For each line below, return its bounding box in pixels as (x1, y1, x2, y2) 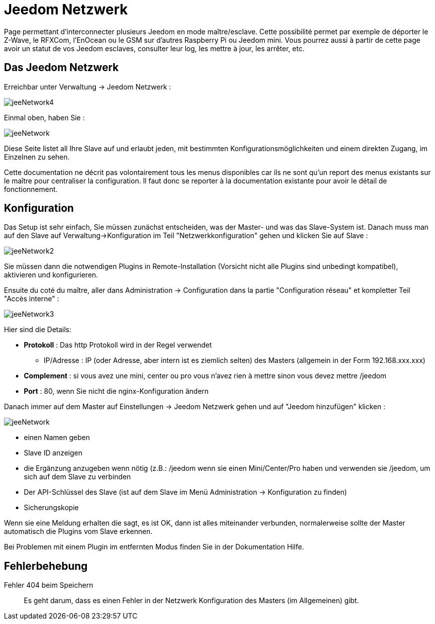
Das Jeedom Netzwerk (4, 61, 119, 74)
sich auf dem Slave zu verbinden (24, 472, 131, 481)
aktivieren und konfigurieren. (4, 270, 98, 279)
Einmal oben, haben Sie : (4, 113, 85, 122)
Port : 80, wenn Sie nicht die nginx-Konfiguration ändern (24, 387, 209, 396)
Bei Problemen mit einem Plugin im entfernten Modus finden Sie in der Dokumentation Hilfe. (4, 542, 304, 551)
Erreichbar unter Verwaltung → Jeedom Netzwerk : (4, 82, 171, 91)
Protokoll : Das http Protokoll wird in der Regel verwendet (24, 341, 212, 350)
